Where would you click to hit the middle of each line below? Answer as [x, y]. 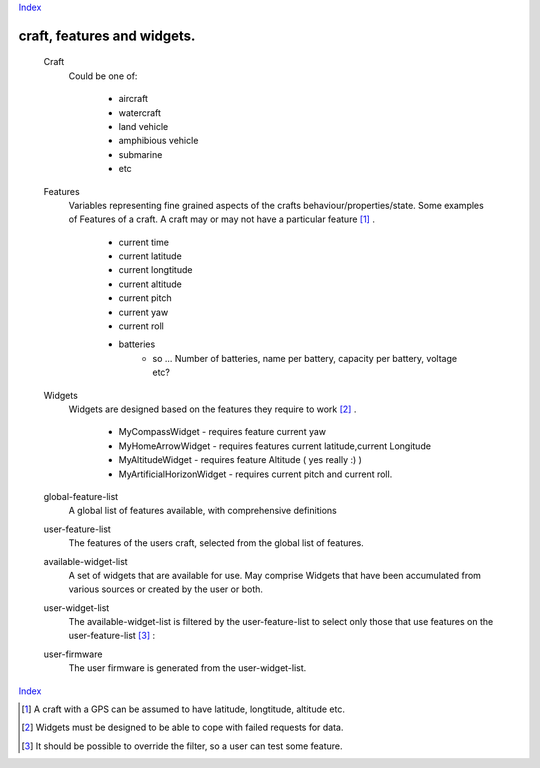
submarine [140, 154]
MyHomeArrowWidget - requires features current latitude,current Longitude [275, 446]
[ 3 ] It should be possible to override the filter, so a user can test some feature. [182, 746]
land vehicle [143, 126]
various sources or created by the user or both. [166, 589]
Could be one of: [103, 76]
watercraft [140, 112]
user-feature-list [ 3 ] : [111, 636]
